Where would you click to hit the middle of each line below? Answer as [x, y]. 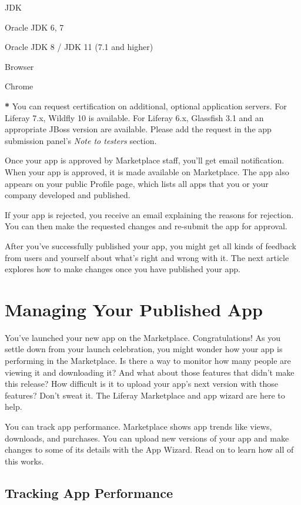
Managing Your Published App [134, 309]
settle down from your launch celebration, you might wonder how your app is [144, 349]
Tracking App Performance [89, 492]
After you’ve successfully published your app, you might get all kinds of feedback [150, 245]
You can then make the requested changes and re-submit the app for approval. [146, 226]
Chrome [19, 86]
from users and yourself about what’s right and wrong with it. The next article [147, 257]
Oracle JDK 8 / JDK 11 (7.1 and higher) [79, 47]
